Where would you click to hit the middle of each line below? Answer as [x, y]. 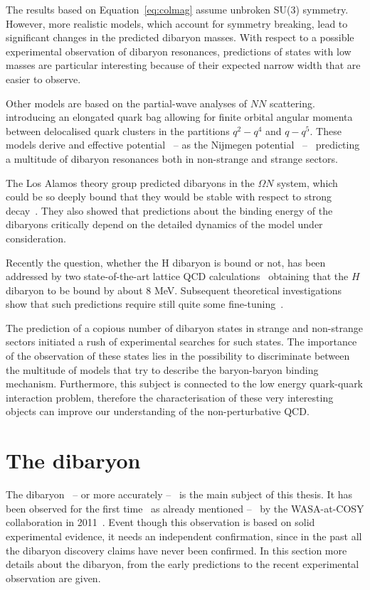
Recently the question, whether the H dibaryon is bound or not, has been [166, 262]
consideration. [36, 238]
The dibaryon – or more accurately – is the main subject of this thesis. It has [179, 494]
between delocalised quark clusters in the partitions [118, 130]
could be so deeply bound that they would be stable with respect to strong [169, 197]
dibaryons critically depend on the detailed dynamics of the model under [164, 224]
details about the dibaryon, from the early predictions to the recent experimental [183, 564]
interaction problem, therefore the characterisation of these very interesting [170, 397]
